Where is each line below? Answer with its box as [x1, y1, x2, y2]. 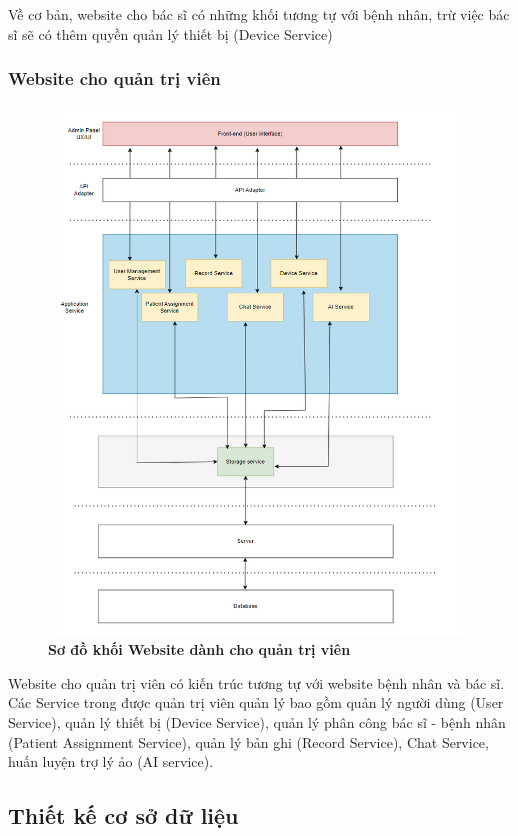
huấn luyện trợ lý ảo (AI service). [8, 751, 214, 772]
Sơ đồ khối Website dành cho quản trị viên [48, 639, 351, 660]
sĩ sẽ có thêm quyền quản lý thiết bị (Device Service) [8, 23, 333, 44]
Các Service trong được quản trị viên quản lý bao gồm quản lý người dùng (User [8, 692, 504, 713]
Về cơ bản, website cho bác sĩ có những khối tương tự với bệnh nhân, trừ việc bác [8, 4, 510, 24]
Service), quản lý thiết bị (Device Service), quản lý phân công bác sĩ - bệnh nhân [8, 711, 506, 732]
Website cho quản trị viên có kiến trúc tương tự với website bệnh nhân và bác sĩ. [8, 672, 505, 693]
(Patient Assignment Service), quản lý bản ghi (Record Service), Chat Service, [8, 731, 489, 752]
